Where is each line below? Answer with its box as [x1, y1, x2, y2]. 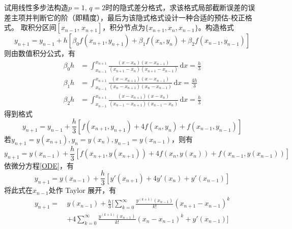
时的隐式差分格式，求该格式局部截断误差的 [105, 2, 248, 12]
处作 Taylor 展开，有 [48, 185, 116, 195]
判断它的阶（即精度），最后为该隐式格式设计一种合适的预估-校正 [32, 12, 245, 22]
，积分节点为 [102, 22, 145, 33]
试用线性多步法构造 [4, 2, 68, 12]
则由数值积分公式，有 [4, 48, 75, 59]
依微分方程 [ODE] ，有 [4, 160, 74, 170]
